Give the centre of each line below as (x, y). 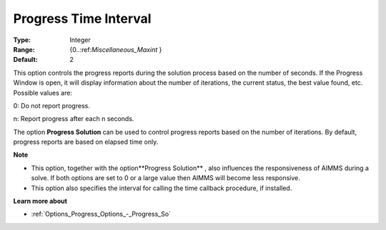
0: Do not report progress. (52, 105)
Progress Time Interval (82, 19)
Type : (22, 40)
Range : (24, 49)
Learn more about (40, 201)
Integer (80, 40)
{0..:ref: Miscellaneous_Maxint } (116, 49)
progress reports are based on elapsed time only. (86, 142)
